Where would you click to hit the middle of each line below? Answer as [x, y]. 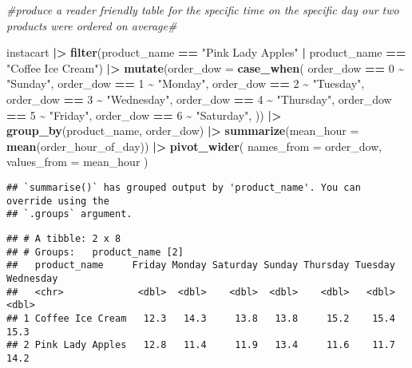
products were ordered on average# [92, 25]
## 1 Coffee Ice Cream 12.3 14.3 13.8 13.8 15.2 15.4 [201, 318]
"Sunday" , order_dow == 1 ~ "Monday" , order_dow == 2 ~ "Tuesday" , [186, 83]
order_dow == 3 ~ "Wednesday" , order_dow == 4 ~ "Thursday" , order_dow [199, 99]
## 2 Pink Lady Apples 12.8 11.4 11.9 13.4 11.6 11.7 [201, 345]
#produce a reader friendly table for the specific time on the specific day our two [203, 10]
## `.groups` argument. [69, 214]
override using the [58, 201]
